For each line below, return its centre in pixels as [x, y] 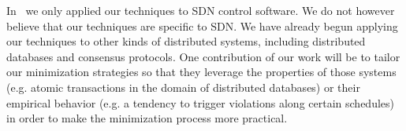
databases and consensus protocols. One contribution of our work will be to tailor [203, 56]
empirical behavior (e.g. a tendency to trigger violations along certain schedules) [200, 102]
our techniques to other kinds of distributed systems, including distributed [186, 41]
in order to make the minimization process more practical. [147, 118]
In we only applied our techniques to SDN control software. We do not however [201, 10]
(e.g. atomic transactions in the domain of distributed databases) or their [183, 87]
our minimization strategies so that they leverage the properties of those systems [201, 72]
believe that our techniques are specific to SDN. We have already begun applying [202, 25]
